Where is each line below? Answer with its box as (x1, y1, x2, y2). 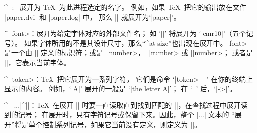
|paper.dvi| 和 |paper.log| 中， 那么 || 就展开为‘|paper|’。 (4, 11, 181, 22)
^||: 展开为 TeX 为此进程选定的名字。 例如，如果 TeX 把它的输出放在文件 (4, 2, 247, 12)
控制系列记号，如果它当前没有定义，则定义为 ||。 (42, 119, 202, 129)
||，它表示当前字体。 (4, 57, 71, 67)
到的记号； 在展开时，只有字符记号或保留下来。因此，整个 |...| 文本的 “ (4, 109, 235, 120)
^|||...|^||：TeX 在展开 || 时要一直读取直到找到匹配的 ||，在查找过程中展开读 (4, 100, 248, 110)
